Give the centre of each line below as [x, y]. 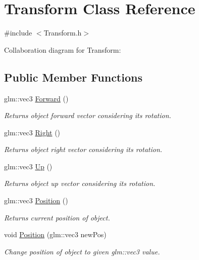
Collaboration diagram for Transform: [63, 49]
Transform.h [63, 33]
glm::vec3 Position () [36, 200]
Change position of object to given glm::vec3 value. [82, 251]
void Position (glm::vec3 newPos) [55, 234]
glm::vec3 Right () [32, 132]
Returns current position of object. [57, 217]
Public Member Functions [73, 77]
